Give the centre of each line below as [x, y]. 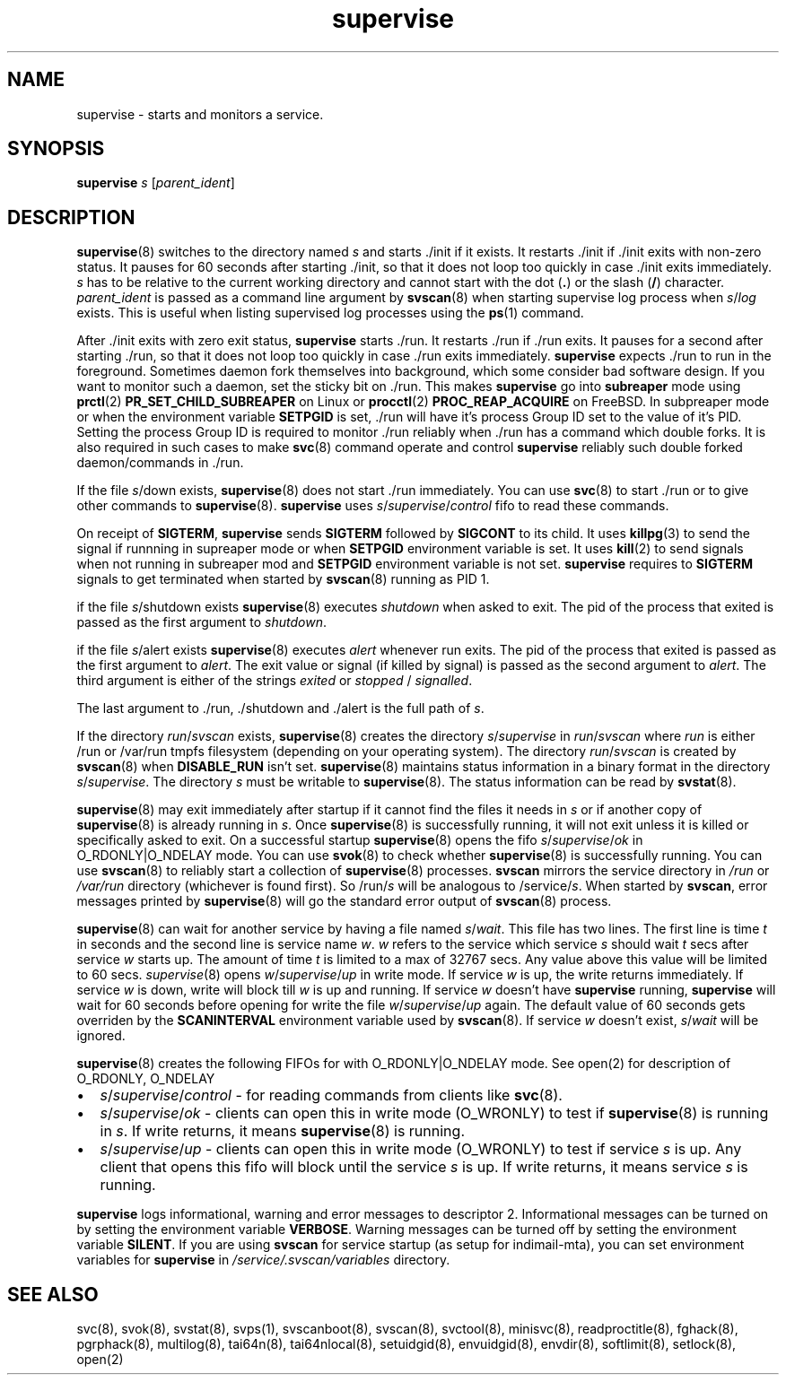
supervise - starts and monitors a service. [200, 114]
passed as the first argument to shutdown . [201, 622]
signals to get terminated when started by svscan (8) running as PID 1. [283, 579]
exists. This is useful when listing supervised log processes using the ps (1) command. [330, 313]
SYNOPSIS [56, 149]
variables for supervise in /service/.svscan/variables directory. [263, 1260]
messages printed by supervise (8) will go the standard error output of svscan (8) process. [344, 901]
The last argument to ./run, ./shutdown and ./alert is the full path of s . [280, 708]
